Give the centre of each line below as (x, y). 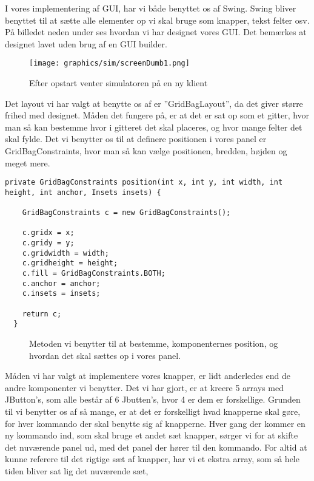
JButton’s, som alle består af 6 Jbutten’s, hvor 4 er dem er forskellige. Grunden (153, 399)
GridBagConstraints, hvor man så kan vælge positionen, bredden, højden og (146, 151)
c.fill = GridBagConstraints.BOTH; (94, 274)
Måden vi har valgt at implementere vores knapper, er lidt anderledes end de (148, 376)
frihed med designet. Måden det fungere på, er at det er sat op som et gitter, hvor (157, 115)
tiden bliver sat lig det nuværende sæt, (77, 470)
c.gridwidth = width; (65, 253)
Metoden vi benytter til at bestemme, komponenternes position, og (154, 343)
